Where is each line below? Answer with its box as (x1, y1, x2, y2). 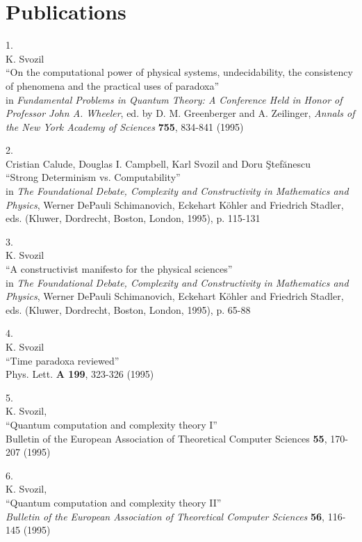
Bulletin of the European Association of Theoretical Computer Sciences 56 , (6, 509, 324, 523)
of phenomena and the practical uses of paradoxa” (6, 78, 220, 93)
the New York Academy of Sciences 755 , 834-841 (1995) (6, 119, 244, 134)
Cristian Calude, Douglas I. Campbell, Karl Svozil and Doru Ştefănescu (6, 156, 311, 170)
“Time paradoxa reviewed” (6, 353, 120, 367)
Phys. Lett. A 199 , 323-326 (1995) (6, 367, 154, 381)
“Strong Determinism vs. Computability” (6, 170, 181, 184)
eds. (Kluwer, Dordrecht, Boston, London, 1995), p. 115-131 (6, 211, 261, 225)
